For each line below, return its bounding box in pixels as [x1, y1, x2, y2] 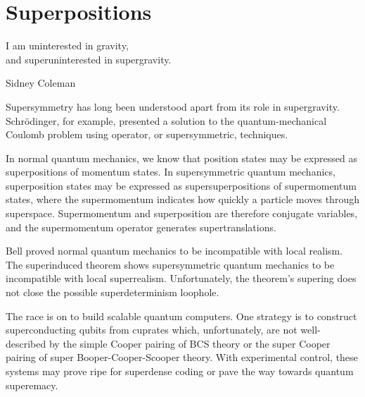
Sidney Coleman [6, 75, 76, 90]
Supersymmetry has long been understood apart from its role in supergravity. [6, 99, 340, 114]
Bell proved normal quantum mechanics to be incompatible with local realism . [6, 243, 343, 258]
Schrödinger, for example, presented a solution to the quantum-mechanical [6, 113, 327, 128]
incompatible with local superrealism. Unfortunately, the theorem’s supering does [6, 271, 357, 286]
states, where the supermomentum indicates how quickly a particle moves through [6, 192, 359, 207]
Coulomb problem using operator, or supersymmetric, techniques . [6, 127, 288, 142]
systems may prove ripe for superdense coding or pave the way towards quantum [6, 364, 354, 378]
